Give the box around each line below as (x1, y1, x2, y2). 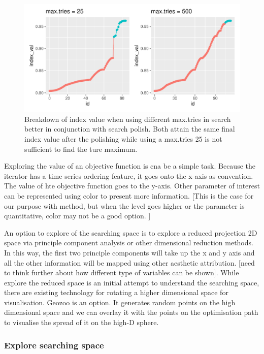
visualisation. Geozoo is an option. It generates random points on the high (4, 297, 236, 307)
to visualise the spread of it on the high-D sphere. (4, 317, 159, 328)
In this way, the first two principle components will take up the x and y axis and (4, 247, 255, 258)
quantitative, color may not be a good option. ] (4, 210, 151, 221)
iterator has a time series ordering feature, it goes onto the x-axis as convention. (4, 170, 253, 181)
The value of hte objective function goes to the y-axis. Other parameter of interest (4, 180, 260, 191)
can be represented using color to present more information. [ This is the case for (4, 190, 254, 201)
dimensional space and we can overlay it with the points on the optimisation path (4, 307, 258, 317)
